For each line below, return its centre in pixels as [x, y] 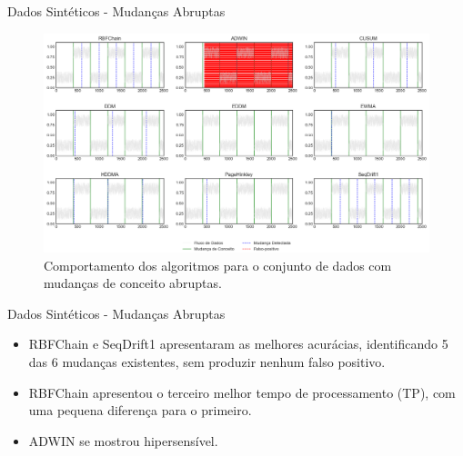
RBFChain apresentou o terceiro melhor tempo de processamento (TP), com [242, 392]
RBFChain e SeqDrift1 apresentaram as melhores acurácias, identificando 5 [238, 344]
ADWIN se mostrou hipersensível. [123, 440]
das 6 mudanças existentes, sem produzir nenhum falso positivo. [207, 361]
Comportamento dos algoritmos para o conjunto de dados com [218, 265]
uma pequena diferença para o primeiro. [140, 410]
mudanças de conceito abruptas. [133, 283]
